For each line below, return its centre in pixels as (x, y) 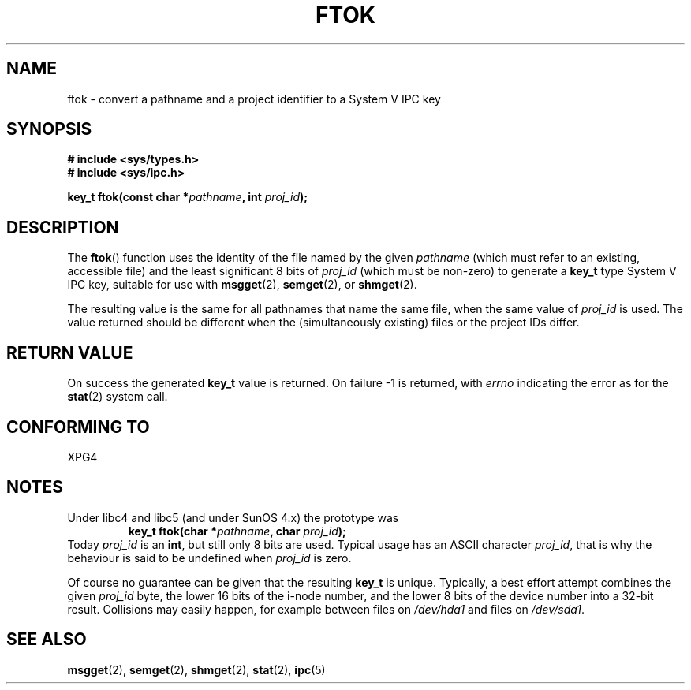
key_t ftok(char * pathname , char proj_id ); (237, 531)
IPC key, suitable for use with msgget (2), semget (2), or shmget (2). (242, 285)
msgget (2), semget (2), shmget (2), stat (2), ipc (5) (196, 669)
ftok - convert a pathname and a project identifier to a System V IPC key (254, 99)
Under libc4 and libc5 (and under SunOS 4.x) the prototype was (233, 517)
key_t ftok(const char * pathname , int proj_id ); (188, 197)
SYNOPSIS (49, 129)
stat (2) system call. (118, 397)
